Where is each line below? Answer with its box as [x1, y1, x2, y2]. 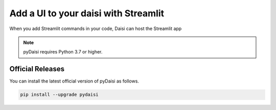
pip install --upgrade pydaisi [20, 92, 99, 98]
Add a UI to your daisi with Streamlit [9, 8, 165, 19]
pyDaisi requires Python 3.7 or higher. [23, 49, 103, 55]
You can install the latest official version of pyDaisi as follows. [9, 78, 139, 84]
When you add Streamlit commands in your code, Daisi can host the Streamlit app [9, 25, 182, 32]
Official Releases [9, 65, 65, 73]
